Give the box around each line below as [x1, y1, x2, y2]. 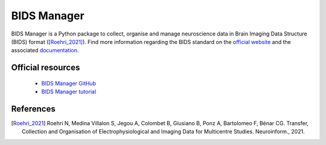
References [11, 103, 56, 114]
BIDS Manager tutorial [41, 88, 97, 96]
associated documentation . [11, 47, 79, 54]
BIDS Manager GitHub [41, 79, 97, 87]
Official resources [11, 63, 80, 73]
